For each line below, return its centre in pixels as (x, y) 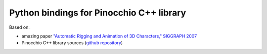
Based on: (19, 27)
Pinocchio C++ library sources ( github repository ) (72, 43)
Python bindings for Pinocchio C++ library (98, 13)
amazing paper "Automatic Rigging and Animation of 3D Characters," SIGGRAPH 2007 (109, 36)
